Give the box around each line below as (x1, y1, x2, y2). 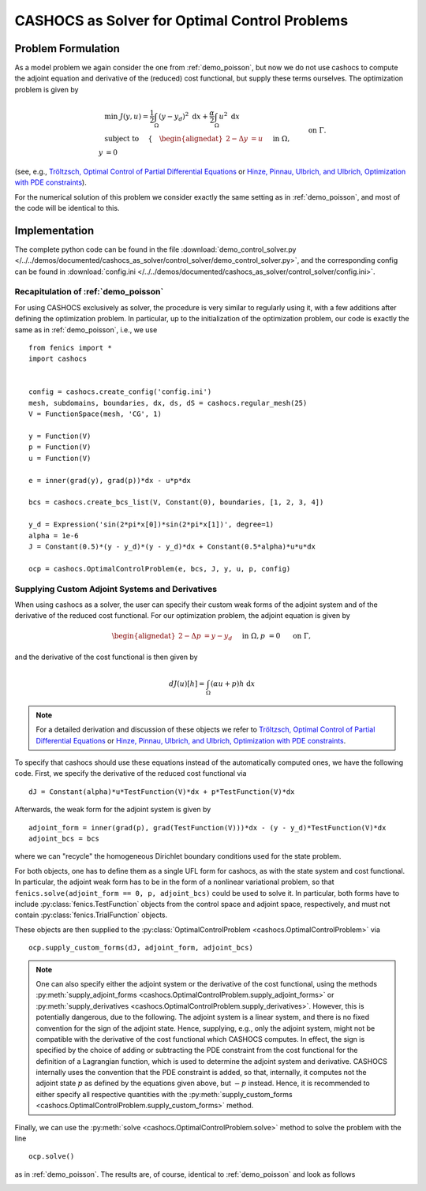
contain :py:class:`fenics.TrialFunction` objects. (14, 910, 168, 919)
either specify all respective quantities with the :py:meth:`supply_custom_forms (35, 1089, 293, 1099)
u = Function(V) (28, 454, 92, 463)
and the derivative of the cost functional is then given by (14, 652, 198, 661)
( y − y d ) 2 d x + (158, 110, 208, 122)
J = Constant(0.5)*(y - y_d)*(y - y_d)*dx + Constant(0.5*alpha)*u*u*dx (28, 541, 316, 551)
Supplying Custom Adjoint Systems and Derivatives (14, 583, 217, 594)
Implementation (14, 223, 95, 237)
